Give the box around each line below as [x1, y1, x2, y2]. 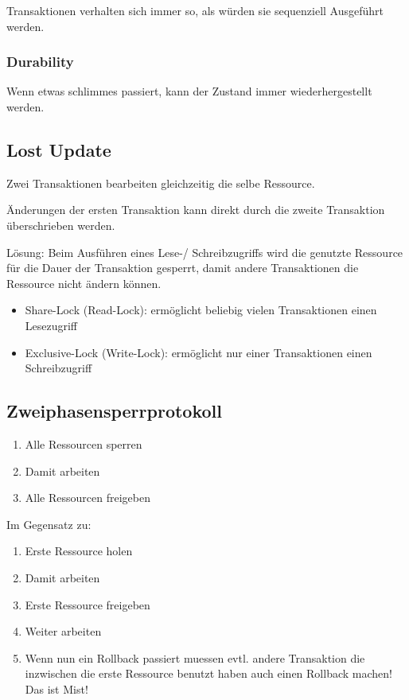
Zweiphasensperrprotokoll [6, 399, 222, 423]
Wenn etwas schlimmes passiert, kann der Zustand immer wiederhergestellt [6, 83, 372, 99]
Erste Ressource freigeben [25, 596, 150, 612]
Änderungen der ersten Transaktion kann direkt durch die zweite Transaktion [6, 201, 385, 218]
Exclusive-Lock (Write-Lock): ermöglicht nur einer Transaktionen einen [25, 344, 372, 360]
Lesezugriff [25, 317, 78, 333]
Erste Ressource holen [25, 542, 133, 559]
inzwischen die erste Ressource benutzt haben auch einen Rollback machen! [25, 665, 392, 682]
